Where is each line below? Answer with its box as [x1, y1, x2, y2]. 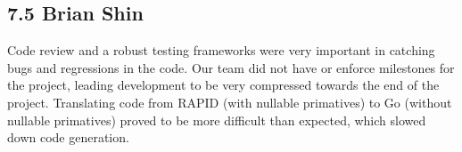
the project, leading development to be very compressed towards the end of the [7, 76, 440, 94]
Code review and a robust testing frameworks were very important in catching [7, 41, 435, 60]
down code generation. [7, 128, 129, 147]
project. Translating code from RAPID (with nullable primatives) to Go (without [7, 92, 452, 111]
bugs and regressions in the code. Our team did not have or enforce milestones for [7, 58, 455, 76]
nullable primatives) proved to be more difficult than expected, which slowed [7, 110, 426, 129]
